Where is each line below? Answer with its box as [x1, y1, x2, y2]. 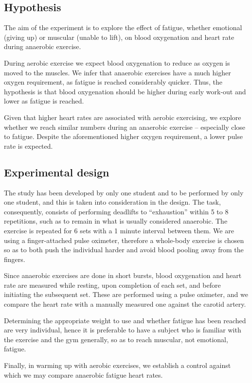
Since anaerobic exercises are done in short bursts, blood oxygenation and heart [4, 270, 242, 280]
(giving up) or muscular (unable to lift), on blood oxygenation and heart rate [4, 32, 234, 42]
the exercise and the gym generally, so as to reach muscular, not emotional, [4, 334, 228, 344]
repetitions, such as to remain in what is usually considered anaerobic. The [4, 216, 228, 226]
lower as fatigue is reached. [4, 96, 84, 106]
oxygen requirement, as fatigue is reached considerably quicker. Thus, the [4, 77, 222, 87]
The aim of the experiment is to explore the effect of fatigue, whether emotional [4, 22, 242, 33]
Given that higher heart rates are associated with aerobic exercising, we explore [4, 112, 241, 122]
